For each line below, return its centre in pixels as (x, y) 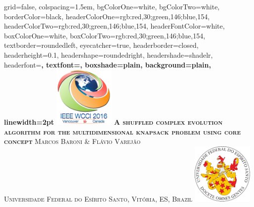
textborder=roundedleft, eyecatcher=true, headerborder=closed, (101, 45)
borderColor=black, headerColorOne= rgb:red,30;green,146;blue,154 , (107, 16)
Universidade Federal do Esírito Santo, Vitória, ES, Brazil (98, 198)
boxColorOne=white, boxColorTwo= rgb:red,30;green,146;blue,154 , (105, 35)
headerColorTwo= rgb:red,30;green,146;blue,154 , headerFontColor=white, (114, 26)
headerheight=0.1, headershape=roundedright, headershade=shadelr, (108, 54)
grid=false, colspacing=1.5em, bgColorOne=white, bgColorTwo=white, (112, 6)
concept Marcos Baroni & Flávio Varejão (72, 141)
